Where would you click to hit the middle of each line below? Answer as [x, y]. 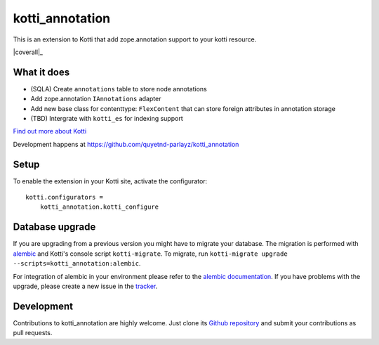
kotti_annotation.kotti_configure [99, 207]
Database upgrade [54, 227]
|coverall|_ [28, 52]
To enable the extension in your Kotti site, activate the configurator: [110, 181]
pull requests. [33, 333]
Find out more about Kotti [50, 131]
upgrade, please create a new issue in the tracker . [85, 286]
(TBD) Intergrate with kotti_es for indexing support [107, 119]
